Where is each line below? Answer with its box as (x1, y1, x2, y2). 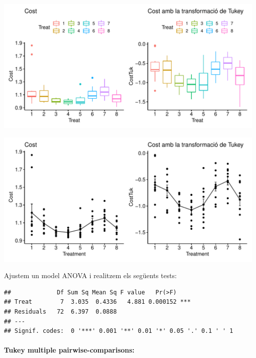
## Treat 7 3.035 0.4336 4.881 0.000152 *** (4, 298, 191, 306)
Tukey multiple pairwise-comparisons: (4, 345, 135, 355)
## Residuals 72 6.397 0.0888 (4, 308, 117, 315)
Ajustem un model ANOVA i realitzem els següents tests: (4, 270, 177, 281)
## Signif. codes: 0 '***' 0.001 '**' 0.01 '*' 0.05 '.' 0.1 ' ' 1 (4, 327, 233, 335)
